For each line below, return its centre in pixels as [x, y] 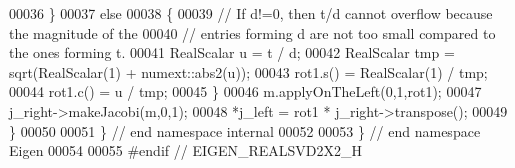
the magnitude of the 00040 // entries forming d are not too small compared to [252, 32]
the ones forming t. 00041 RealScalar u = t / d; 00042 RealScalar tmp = [232, 52]
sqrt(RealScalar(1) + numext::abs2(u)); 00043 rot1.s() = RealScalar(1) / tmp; [248, 71]
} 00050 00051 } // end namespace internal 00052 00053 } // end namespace [245, 130]
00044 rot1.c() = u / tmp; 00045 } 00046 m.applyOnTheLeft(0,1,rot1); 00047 [245, 91]
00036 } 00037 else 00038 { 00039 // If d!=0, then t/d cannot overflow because [251, 13]
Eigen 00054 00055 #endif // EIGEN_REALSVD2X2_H [186, 150]
